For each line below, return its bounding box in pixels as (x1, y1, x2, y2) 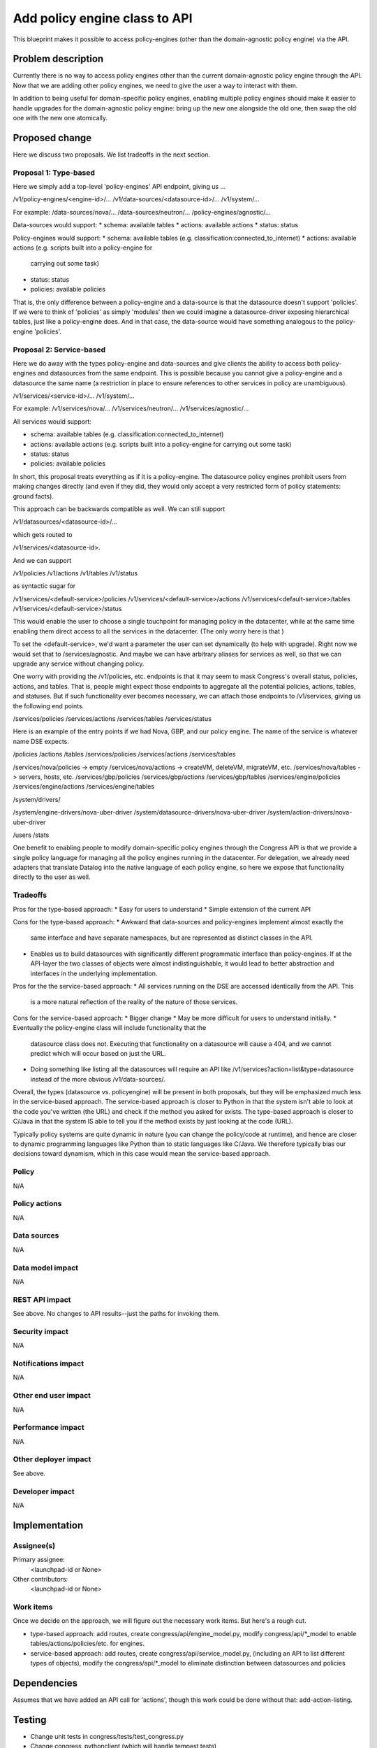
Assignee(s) (13, 1540, 56, 1550)
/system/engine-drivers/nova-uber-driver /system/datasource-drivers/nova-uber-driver (13, 808, 266, 817)
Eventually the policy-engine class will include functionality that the (13, 1024, 207, 1032)
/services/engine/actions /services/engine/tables (13, 782, 155, 791)
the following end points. (13, 701, 84, 710)
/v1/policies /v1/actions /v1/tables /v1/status (13, 568, 138, 577)
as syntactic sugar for (13, 582, 76, 590)
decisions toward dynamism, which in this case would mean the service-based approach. (13, 1149, 271, 1158)
